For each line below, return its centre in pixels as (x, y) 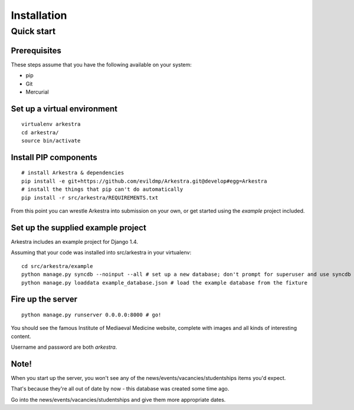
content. (21, 336)
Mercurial (37, 92)
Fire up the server (44, 300)
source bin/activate (51, 141)
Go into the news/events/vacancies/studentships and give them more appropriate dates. (118, 399)
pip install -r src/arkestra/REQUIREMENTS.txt (90, 198)
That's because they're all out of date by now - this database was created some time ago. (120, 389)
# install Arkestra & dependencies (73, 173)
